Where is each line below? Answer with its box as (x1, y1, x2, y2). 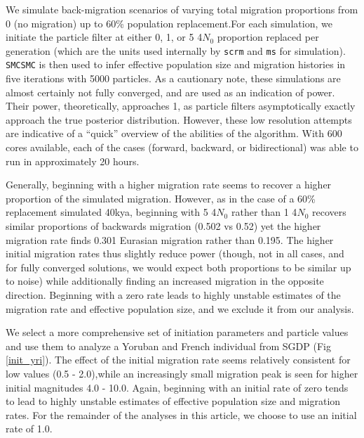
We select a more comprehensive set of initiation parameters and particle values (6, 325, 349, 340)
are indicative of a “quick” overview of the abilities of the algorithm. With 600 (6, 126, 342, 141)
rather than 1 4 (231, 205, 297, 219)
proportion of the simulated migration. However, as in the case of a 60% (6, 191, 316, 205)
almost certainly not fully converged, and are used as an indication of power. (6, 84, 335, 99)
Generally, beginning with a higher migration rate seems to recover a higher (6, 177, 332, 192)
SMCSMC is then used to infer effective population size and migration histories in (6, 57, 346, 72)
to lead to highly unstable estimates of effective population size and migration (6, 394, 341, 408)
